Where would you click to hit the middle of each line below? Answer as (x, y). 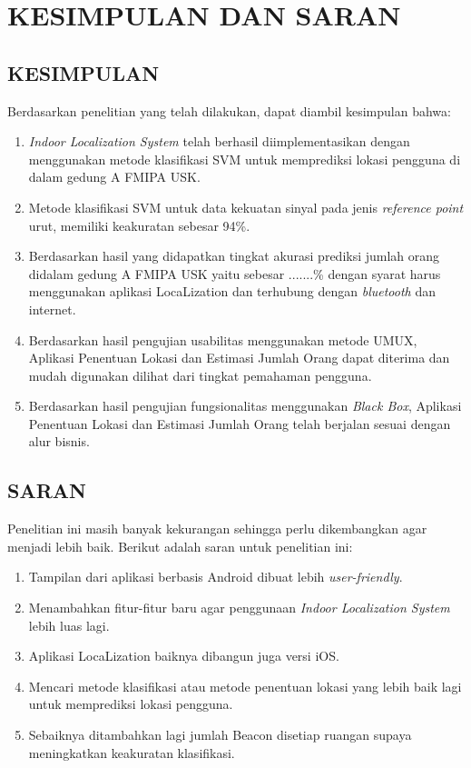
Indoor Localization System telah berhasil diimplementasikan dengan (219, 141)
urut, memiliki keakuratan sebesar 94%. (139, 225)
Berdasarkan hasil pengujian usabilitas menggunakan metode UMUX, (223, 339)
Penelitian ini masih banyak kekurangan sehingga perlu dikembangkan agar (217, 529)
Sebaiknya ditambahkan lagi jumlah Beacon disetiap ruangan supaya (220, 735)
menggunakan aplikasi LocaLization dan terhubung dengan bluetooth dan (232, 291)
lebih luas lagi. (69, 625)
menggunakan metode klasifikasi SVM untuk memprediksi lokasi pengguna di (245, 159)
